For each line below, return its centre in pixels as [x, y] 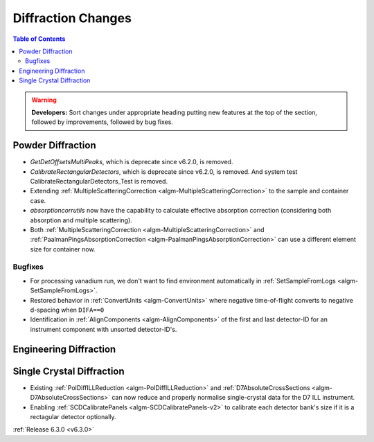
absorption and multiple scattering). [81, 220]
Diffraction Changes [72, 18]
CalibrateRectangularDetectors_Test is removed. [99, 181]
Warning [44, 100]
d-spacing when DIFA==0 [67, 310]
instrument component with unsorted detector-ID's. [104, 329]
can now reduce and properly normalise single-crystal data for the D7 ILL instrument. [233, 398]
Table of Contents [39, 39]
